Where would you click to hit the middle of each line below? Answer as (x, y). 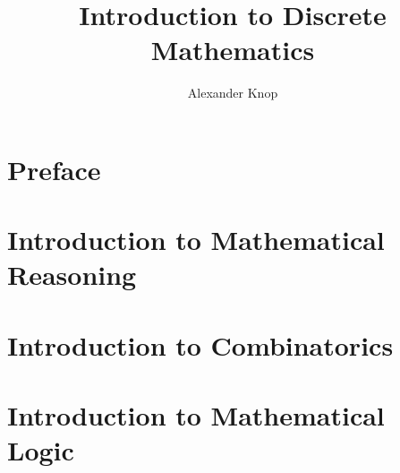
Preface (54, 169)
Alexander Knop (233, 93)
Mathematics (233, 50)
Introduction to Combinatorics (200, 344)
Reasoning (72, 275)
